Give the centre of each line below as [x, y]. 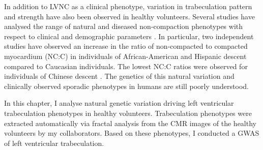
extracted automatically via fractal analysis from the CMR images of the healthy [130, 123]
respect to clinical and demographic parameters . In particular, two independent [129, 36]
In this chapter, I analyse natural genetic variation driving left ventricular [119, 103]
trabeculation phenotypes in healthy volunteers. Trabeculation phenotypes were [128, 113]
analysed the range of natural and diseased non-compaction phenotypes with [124, 26]
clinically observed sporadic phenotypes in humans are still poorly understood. [126, 86]
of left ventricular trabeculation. [54, 143]
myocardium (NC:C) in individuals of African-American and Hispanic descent [125, 56]
